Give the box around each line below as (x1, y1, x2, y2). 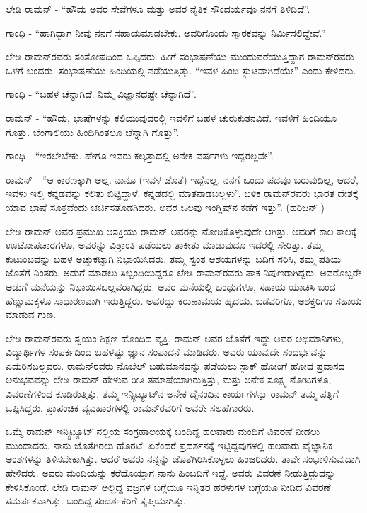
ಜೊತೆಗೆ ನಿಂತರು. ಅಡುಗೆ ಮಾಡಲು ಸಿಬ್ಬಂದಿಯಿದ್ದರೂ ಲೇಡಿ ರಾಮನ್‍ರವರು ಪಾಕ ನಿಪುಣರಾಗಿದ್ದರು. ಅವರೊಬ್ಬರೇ (6, 265, 361, 280)
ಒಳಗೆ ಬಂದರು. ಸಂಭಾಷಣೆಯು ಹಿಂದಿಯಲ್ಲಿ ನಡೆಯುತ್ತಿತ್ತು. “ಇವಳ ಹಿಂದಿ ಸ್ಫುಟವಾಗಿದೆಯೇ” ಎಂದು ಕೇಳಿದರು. (6, 62, 356, 77)
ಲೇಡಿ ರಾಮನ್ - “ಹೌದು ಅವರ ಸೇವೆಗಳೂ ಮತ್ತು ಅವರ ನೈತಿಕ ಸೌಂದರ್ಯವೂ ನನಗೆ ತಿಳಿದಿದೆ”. (6, 1, 310, 16)
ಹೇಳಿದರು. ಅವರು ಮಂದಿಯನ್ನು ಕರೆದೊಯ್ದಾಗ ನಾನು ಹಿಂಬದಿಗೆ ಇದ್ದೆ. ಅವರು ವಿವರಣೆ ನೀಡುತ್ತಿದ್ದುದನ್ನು (6, 466, 336, 480)
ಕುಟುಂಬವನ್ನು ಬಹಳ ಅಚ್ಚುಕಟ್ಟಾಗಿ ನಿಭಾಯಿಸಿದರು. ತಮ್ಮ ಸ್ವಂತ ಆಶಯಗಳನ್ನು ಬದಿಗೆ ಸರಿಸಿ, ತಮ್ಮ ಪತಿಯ (6, 251, 342, 266)
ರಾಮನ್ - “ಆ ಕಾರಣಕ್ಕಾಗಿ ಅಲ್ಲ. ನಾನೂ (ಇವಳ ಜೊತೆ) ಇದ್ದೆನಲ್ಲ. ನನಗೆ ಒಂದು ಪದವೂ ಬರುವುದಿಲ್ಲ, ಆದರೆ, (6, 171, 359, 186)
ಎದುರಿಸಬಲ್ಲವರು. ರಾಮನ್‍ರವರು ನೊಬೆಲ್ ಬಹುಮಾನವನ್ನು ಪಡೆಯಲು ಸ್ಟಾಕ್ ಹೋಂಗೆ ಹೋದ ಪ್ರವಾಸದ (6, 358, 345, 373)
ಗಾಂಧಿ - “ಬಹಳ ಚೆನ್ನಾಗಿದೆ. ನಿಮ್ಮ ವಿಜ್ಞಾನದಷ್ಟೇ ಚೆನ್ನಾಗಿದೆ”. (6, 86, 197, 101)
